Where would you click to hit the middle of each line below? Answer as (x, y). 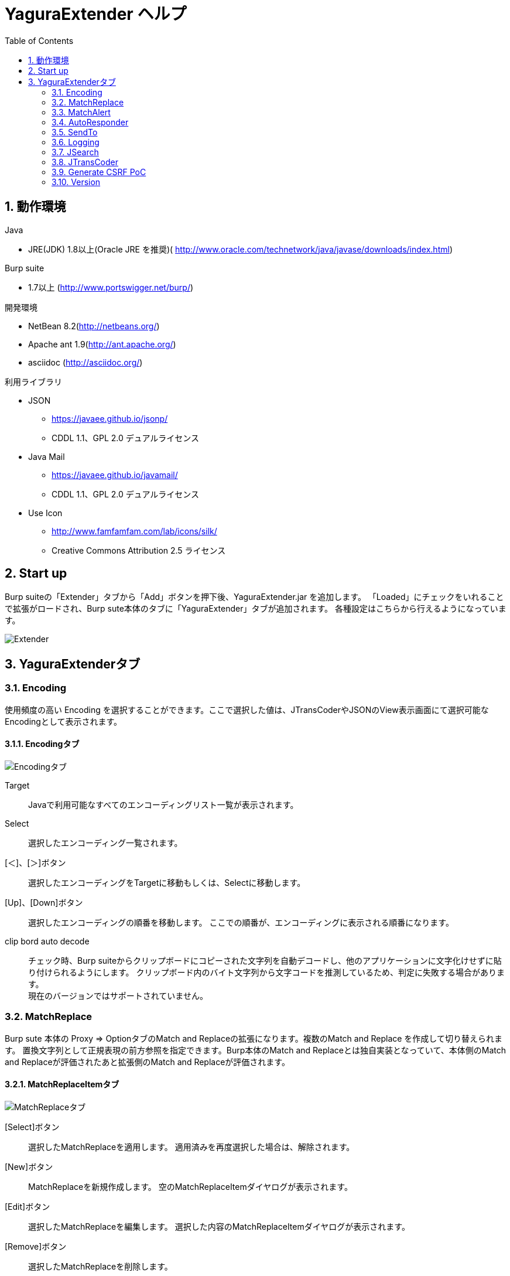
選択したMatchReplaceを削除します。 (100, 1266)
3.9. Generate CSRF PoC (99, 172)
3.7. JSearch (75, 152)
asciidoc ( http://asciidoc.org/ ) (85, 362)
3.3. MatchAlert (81, 112)
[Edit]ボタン (28, 1206)
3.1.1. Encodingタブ (42, 744)
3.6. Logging (76, 142)
